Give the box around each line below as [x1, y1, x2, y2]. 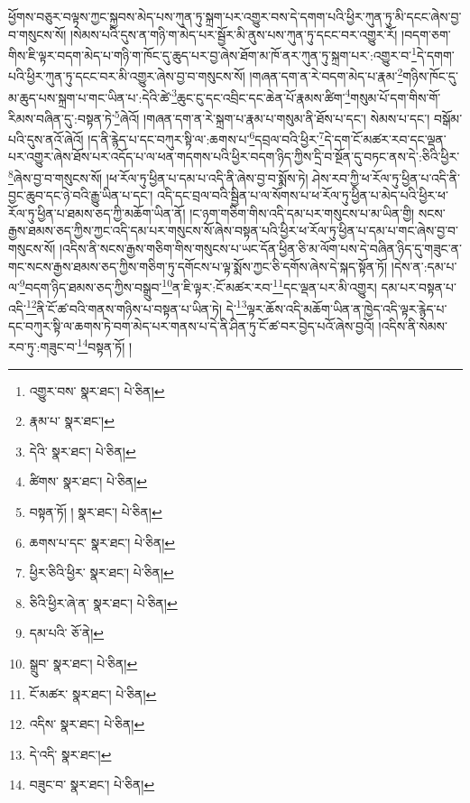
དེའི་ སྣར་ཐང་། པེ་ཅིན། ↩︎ [29, 441, 136, 460]
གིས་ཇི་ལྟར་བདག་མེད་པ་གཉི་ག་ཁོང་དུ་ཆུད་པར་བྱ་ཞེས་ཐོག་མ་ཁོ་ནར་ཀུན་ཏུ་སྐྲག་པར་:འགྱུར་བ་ [8, 45, 412, 64]
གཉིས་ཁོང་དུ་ [402, 67, 458, 86]
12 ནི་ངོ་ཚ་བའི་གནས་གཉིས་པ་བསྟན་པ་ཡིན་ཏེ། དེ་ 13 [25, 296, 247, 318]
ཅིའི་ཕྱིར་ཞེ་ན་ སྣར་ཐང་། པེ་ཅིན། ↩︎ [29, 593, 178, 612]
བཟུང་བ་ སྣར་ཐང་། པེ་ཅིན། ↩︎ [29, 775, 155, 794]
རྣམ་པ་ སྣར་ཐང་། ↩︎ [29, 411, 115, 430]
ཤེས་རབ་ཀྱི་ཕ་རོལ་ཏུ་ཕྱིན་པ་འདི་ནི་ [312, 168, 461, 187]
